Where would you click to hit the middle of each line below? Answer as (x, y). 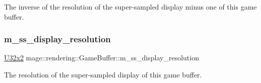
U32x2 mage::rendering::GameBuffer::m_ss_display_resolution (102, 58)
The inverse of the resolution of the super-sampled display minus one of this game (130, 7)
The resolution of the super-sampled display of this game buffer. (103, 74)
